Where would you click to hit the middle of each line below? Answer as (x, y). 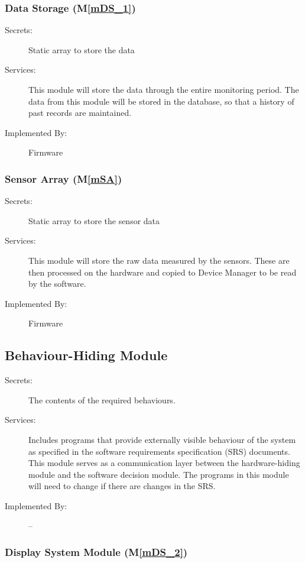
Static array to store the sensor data (94, 220)
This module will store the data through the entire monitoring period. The (164, 89)
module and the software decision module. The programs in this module (159, 474)
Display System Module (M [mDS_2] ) (96, 552)
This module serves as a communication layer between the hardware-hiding (164, 463)
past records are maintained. (80, 113)
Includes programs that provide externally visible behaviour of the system (162, 439)
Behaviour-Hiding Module (86, 355)
